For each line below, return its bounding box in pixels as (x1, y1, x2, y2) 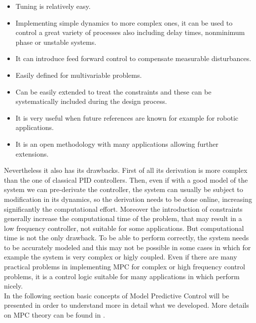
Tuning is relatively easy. (15, 1, 91, 11)
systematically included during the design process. (15, 96, 167, 106)
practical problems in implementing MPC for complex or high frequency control (4, 261, 245, 272)
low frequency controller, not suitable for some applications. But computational (4, 223, 244, 233)
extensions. (15, 148, 49, 159)
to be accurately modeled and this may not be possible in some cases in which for (4, 242, 251, 252)
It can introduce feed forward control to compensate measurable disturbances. (15, 53, 252, 64)
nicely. (4, 281, 23, 291)
